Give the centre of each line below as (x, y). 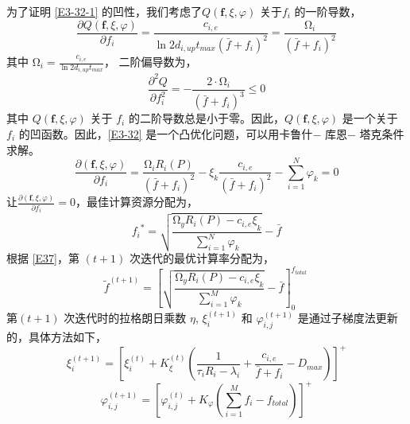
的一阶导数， (328, 11)
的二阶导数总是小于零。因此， (206, 118)
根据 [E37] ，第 (43, 258)
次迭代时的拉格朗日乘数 (125, 318)
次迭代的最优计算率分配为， (201, 258)
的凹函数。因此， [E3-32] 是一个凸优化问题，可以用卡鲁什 (166, 133)
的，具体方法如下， (56, 337)
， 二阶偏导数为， (150, 61)
